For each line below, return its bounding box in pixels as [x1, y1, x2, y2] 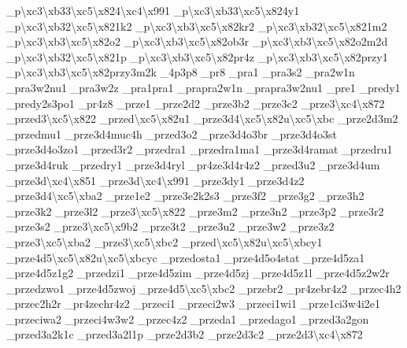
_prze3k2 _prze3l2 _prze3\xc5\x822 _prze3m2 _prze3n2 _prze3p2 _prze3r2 [6, 202, 384, 219]
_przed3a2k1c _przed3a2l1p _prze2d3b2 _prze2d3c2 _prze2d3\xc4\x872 [6, 326, 363, 342]
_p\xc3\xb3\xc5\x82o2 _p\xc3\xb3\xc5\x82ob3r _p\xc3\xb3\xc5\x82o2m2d [6, 33, 388, 50]
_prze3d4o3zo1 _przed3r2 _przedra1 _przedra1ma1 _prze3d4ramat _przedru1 [6, 141, 393, 157]
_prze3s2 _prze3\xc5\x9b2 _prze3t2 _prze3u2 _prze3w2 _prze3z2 [6, 218, 335, 235]
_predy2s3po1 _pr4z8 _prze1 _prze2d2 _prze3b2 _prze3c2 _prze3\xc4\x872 [6, 94, 385, 111]
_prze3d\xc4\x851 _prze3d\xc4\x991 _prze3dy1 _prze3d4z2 [6, 172, 305, 188]
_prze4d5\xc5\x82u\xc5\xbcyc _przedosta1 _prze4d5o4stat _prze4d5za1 [6, 249, 365, 265]
